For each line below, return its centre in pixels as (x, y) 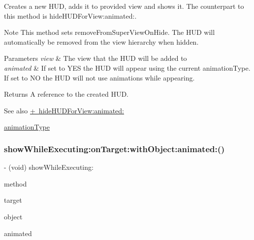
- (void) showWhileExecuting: (49, 167)
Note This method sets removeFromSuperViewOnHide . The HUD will (110, 32)
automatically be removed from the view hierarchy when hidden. (101, 41)
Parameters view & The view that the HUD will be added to (95, 58)
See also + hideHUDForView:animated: (64, 110)
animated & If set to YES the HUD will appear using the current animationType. (127, 67)
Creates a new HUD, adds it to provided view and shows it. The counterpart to (124, 6)
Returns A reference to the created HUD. (66, 94)
